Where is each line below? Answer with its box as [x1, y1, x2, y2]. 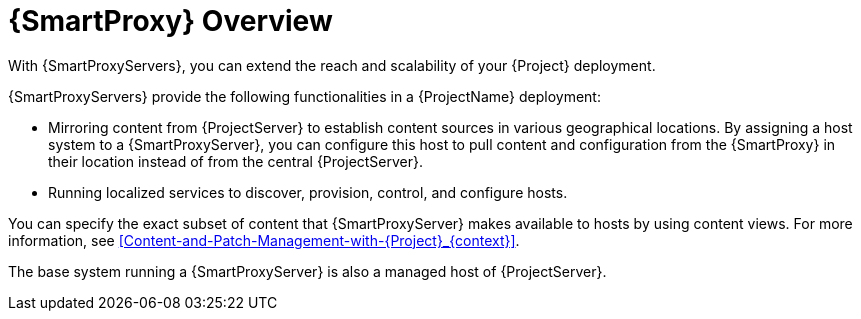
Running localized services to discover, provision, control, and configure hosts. [48, 183, 568, 201]
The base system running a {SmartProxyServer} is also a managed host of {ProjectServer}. [8, 262, 607, 280]
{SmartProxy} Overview [8, 4, 333, 38]
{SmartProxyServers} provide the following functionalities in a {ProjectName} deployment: [8, 87, 601, 105]
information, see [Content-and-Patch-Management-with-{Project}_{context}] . [8, 231, 520, 249]
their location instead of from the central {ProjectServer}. [48, 152, 424, 170]
